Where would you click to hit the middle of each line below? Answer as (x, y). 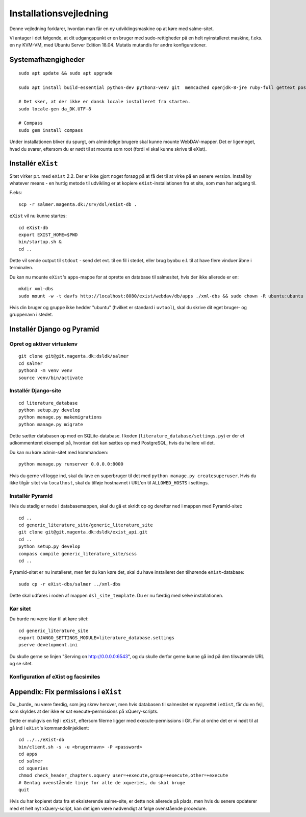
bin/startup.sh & (40, 242)
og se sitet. (21, 664)
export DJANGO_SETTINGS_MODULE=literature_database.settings (96, 638)
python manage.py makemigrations (60, 417)
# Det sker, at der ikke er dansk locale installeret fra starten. (105, 102)
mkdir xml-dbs (36, 289)
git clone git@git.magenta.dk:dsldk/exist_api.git (83, 532)
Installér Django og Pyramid (54, 329)
